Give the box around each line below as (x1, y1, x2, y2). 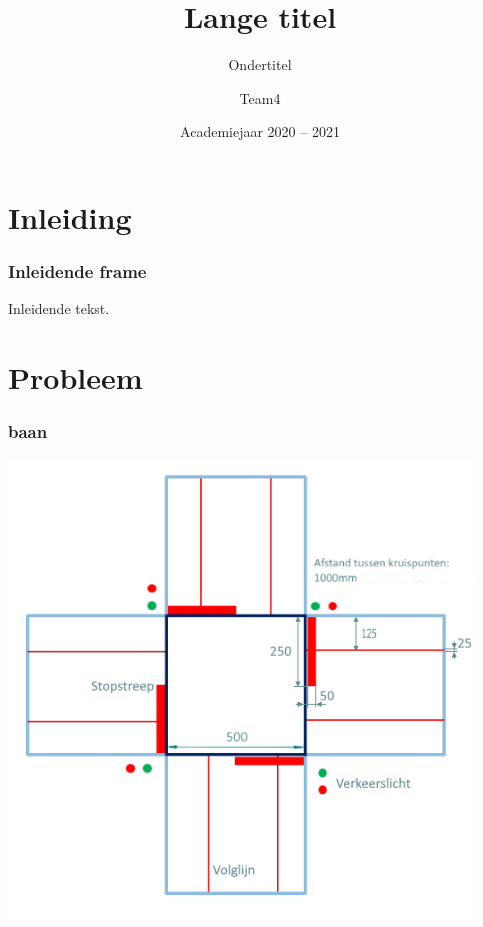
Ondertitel (228, 54, 292, 75)
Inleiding (8, 196, 132, 237)
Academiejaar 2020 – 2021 (180, 121, 340, 142)
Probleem (8, 357, 143, 398)
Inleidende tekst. (8, 298, 110, 319)
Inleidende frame (8, 259, 147, 284)
